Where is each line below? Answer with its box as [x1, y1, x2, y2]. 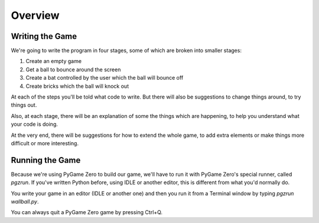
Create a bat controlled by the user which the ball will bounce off [25, 74, 184, 81]
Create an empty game [25, 58, 82, 65]
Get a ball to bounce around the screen [25, 65, 121, 73]
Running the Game [11, 155, 81, 165]
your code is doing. [11, 121, 58, 128]
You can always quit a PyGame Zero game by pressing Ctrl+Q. [11, 209, 162, 216]
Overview [11, 9, 60, 22]
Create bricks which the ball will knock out [25, 83, 129, 90]
